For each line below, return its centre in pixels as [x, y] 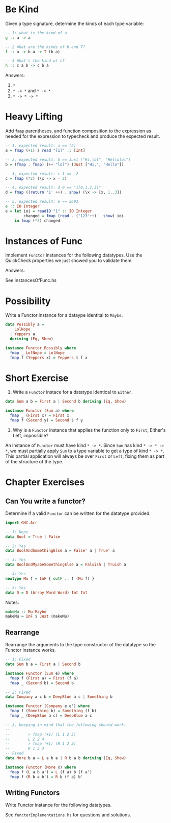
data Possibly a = [25, 325]
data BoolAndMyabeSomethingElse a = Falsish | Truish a [66, 565]
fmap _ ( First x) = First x [40, 416]
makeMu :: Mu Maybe [26, 612]
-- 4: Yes [16, 574]
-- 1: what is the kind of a [36, 33]
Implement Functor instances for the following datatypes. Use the [74, 255]
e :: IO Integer [22, 206]
